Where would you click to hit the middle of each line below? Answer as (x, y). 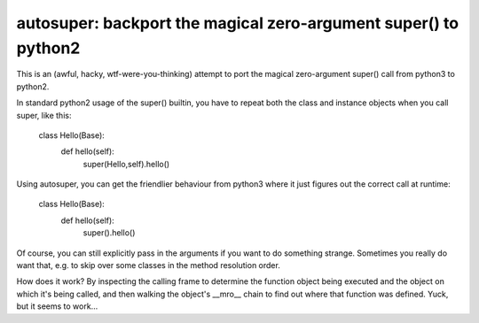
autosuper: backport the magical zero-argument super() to (238, 23)
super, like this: (44, 115)
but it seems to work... (57, 306)
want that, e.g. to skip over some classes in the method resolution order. (149, 265)
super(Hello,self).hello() (126, 164)
